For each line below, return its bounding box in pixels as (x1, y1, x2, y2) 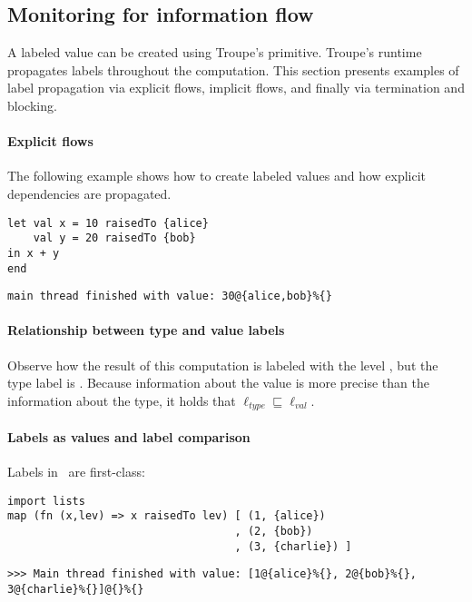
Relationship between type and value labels (7, 321, 285, 340)
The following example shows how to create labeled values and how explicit (7, 166, 427, 185)
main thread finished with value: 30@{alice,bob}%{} (7, 290, 332, 303)
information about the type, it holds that (7, 390, 236, 410)
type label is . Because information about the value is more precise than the (7, 373, 429, 392)
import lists (7, 494, 85, 508)
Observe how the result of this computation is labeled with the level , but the (7, 355, 438, 374)
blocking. (7, 95, 57, 114)
